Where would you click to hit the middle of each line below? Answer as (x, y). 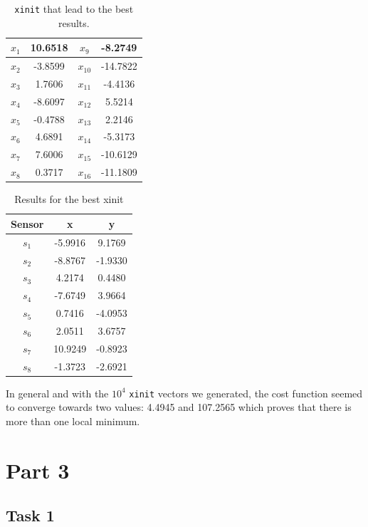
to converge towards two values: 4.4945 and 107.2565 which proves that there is (179, 407)
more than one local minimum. (73, 421)
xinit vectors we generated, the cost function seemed (246, 393)
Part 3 (38, 470)
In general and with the (57, 393)
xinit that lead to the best (74, 9)
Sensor (27, 223)
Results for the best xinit (69, 199)
